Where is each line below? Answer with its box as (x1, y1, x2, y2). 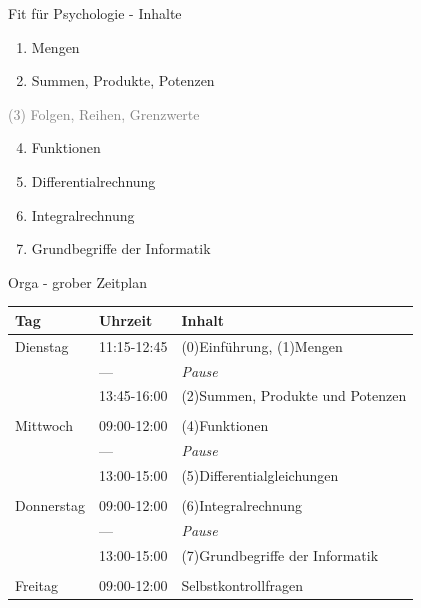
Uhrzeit (98, 309, 153, 330)
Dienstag (15, 335, 69, 356)
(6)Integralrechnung (181, 495, 303, 516)
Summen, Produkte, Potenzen (31, 70, 215, 91)
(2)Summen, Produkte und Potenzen (181, 385, 407, 406)
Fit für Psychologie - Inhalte (8, 3, 182, 23)
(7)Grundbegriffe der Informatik (181, 544, 379, 565)
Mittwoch (15, 415, 73, 436)
